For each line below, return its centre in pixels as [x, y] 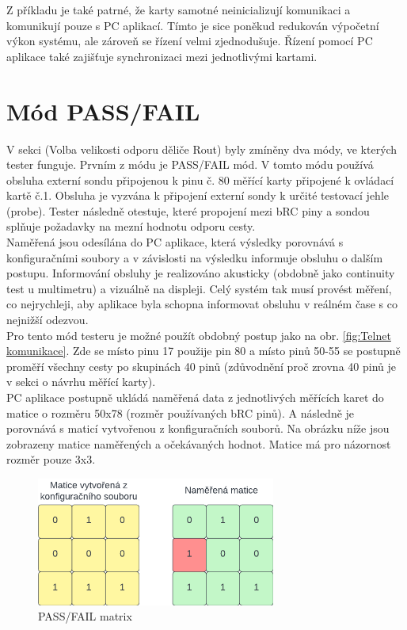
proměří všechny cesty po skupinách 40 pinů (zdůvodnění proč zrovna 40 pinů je [201, 366]
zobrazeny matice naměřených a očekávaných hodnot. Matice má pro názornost [199, 443]
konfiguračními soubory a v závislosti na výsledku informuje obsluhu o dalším [195, 257]
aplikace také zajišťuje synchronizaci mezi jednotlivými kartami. [162, 56]
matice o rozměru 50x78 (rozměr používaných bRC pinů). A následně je [181, 412]
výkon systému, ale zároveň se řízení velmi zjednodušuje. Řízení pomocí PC [190, 41]
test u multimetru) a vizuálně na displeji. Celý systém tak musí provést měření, [199, 288]
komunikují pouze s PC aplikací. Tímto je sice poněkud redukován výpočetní [193, 25]
